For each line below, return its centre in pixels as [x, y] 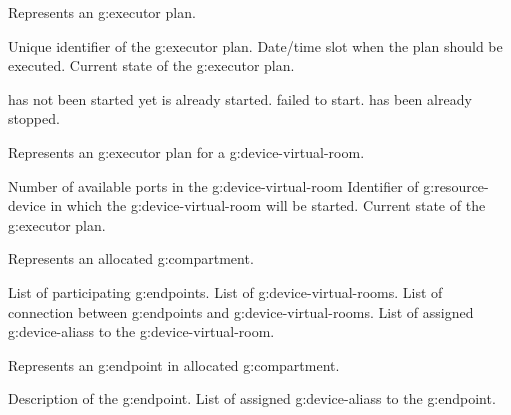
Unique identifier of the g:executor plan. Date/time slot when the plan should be [255, 45]
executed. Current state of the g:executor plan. [151, 65]
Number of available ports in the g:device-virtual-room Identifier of [213, 185]
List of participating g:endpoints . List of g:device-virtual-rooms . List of [225, 291]
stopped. [34, 118]
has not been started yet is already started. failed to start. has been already [240, 98]
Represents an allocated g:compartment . [131, 258]
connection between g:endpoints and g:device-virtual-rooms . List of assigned [241, 311]
